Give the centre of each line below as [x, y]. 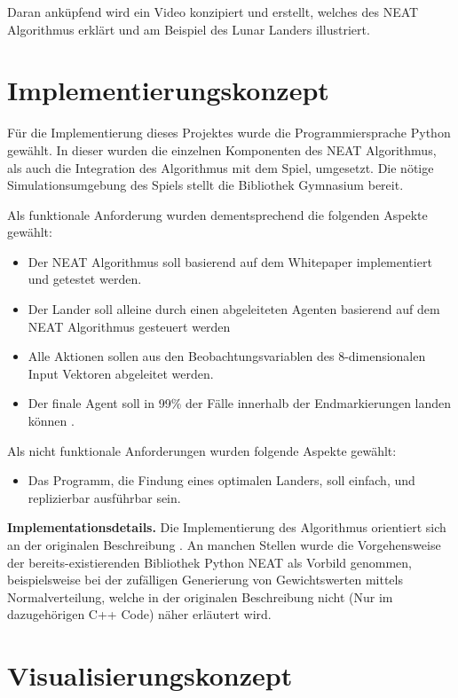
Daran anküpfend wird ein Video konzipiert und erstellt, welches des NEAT [213, 12]
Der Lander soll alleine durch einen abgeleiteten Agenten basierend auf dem [234, 309]
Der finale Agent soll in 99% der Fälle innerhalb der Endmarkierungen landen [240, 403]
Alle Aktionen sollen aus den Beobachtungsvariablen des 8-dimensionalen [227, 356]
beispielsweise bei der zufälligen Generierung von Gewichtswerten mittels [205, 580]
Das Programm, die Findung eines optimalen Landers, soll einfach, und [221, 480]
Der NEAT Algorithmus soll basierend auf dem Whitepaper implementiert [230, 261]
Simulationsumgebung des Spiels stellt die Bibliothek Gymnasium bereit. [205, 185]
